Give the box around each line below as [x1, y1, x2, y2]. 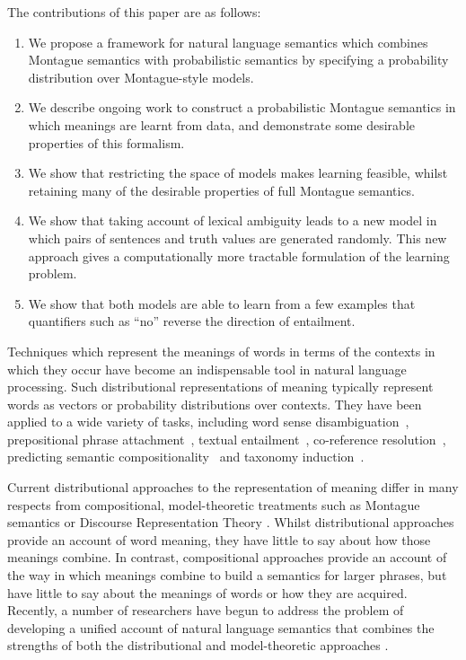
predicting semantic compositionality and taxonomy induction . [7, 447, 365, 466]
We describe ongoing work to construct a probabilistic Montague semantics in [28, 98, 456, 117]
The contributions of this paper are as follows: [7, 3, 261, 21]
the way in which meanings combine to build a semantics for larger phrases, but [7, 566, 447, 585]
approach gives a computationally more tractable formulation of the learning [28, 246, 450, 265]
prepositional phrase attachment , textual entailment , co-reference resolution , [7, 429, 446, 448]
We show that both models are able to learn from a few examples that [28, 294, 416, 312]
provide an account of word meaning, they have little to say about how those [7, 530, 431, 549]
